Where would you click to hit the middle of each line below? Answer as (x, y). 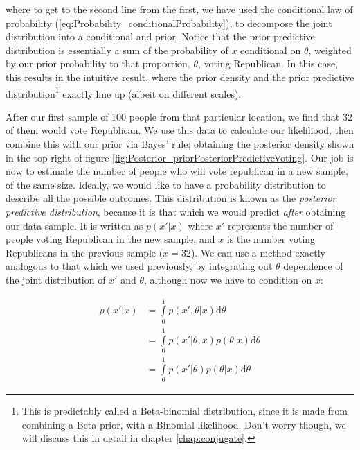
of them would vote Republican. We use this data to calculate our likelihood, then (180, 130)
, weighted (330, 50)
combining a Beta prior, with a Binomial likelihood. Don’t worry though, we (184, 424)
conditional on (271, 50)
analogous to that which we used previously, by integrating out (139, 266)
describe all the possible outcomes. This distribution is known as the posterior (171, 198)
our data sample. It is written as (74, 225)
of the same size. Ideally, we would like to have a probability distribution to (166, 184)
